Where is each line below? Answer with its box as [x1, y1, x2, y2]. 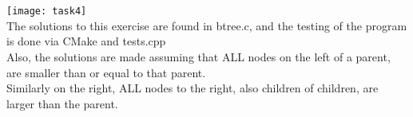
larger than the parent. [6, 95, 118, 111]
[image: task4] [6, 6, 87, 18]
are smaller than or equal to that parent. [6, 64, 206, 80]
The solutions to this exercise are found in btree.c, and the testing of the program [6, 17, 407, 33]
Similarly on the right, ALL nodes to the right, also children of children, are [6, 80, 379, 96]
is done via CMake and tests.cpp [6, 33, 166, 49]
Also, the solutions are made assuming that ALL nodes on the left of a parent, [6, 49, 391, 65]
